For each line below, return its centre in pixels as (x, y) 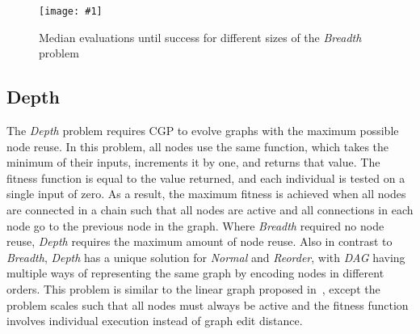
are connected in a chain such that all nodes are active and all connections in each (210, 210)
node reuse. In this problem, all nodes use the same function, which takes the (198, 146)
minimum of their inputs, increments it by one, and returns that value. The (193, 162)
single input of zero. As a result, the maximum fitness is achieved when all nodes (206, 194)
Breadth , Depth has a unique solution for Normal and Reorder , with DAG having (206, 257)
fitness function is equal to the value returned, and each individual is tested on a (206, 178)
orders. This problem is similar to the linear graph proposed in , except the (193, 288)
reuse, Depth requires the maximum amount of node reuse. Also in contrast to (199, 241)
